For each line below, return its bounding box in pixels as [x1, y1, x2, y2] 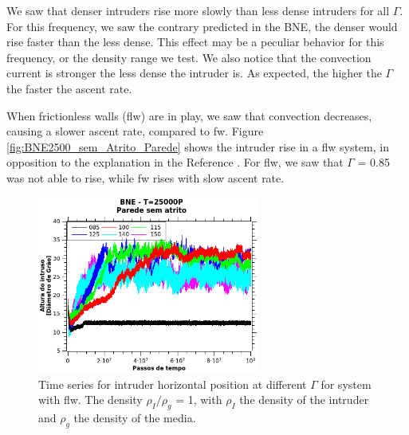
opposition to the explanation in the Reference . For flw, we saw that [6, 154, 344, 170]
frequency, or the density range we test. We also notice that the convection [6, 49, 372, 65]
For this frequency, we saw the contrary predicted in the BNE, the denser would [6, 18, 398, 34]
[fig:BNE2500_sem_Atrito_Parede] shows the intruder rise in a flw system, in [6, 138, 389, 155]
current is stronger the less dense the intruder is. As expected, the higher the [6, 65, 382, 81]
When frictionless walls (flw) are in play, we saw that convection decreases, [6, 107, 372, 123]
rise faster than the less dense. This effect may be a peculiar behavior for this [6, 33, 384, 50]
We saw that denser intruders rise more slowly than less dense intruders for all [6, 2, 390, 18]
